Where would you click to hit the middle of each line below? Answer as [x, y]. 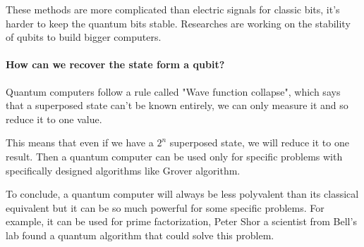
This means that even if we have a [80, 142]
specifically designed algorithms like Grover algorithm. [123, 170]
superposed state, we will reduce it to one [259, 142]
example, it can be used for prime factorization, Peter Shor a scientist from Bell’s [181, 221]
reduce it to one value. [54, 119]
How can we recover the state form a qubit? [115, 64]
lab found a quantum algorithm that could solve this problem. [140, 235]
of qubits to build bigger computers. [84, 37]
